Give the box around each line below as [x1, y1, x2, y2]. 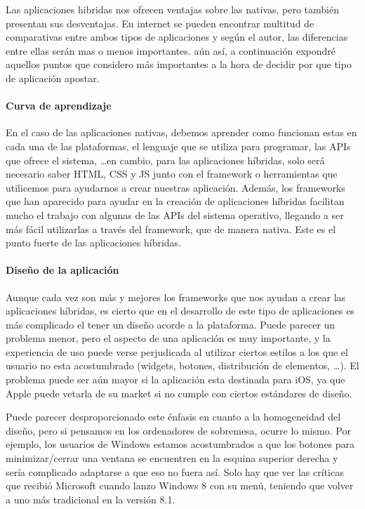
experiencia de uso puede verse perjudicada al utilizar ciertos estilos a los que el [6, 344, 348, 359]
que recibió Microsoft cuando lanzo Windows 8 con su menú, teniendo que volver [6, 478, 354, 493]
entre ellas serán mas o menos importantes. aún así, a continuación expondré [6, 43, 336, 58]
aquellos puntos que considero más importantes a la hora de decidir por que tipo [6, 57, 352, 72]
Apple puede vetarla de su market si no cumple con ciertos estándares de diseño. [6, 385, 352, 400]
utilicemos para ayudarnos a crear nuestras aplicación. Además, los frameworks [6, 180, 345, 194]
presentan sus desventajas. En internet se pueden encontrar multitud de [6, 15, 314, 30]
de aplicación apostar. [6, 70, 100, 85]
